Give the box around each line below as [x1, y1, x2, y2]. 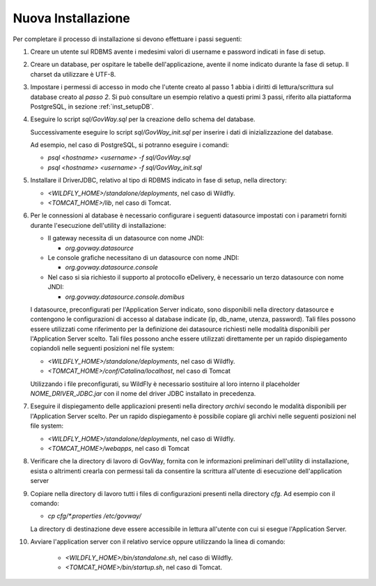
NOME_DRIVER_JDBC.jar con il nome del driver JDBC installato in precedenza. [30, 390, 256, 398]
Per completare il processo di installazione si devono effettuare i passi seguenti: [13, 35, 242, 43]
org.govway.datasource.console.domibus [65, 293, 185, 301]
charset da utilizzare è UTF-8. [30, 70, 116, 78]
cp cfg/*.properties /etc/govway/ [47, 512, 142, 521]
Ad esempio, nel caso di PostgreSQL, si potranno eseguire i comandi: [30, 141, 229, 149]
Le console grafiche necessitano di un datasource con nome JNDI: [47, 253, 240, 261]
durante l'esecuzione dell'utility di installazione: [30, 221, 166, 229]
